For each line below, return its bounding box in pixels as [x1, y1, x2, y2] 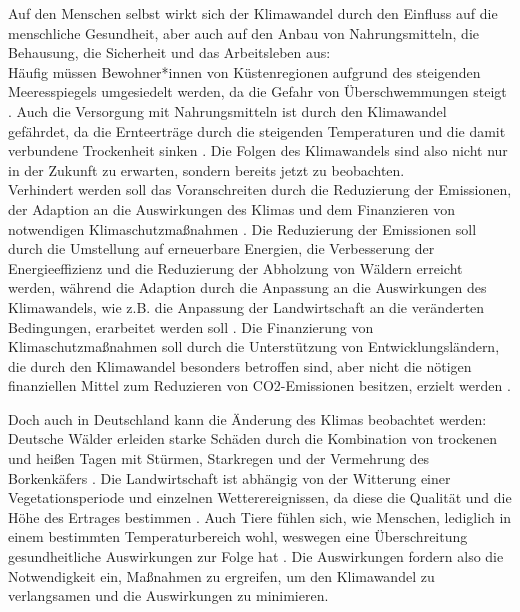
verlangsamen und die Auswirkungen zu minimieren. [8, 585, 329, 606]
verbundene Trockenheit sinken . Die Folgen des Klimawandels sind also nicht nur [8, 140, 508, 161]
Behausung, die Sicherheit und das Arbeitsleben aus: [8, 42, 331, 63]
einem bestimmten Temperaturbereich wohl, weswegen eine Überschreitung [8, 526, 468, 547]
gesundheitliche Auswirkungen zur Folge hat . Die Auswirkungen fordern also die [8, 546, 504, 567]
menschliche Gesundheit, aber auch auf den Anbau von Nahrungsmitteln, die [8, 22, 480, 43]
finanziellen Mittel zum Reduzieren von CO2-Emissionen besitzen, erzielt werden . [8, 375, 511, 396]
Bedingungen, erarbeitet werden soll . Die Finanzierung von [8, 316, 374, 337]
